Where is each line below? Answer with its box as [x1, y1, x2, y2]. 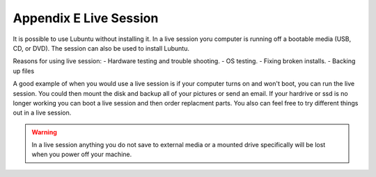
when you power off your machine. [31, 150, 132, 159]
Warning [31, 128, 57, 136]
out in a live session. [13, 108, 72, 117]
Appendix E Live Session [13, 10, 159, 26]
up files [13, 67, 35, 75]
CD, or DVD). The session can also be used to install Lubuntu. [13, 44, 189, 52]
